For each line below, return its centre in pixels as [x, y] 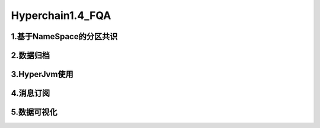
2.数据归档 [31, 55]
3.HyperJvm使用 [42, 74]
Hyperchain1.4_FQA [61, 15]
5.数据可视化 [34, 112]
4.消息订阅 [31, 93]
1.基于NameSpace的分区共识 [64, 36]
